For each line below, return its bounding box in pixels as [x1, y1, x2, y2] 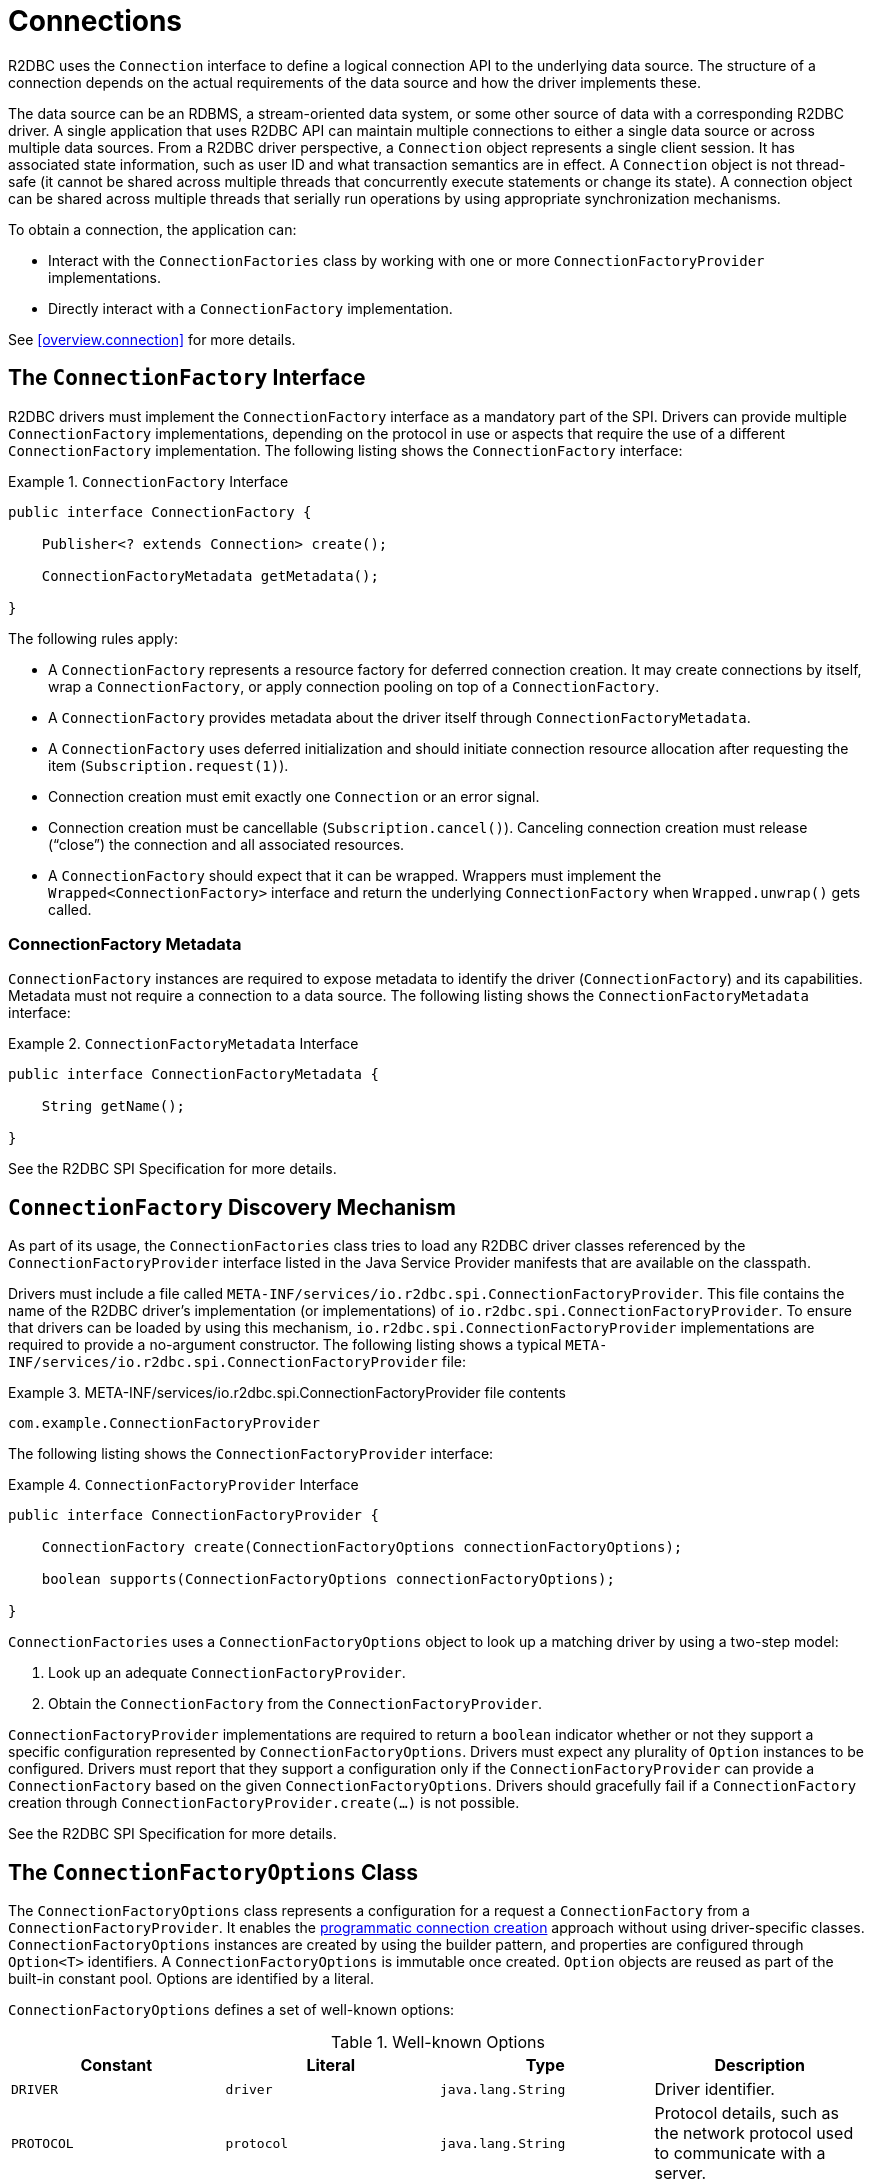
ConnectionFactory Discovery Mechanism [8, 1194, 456, 1220]
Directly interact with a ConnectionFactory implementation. [48, 299, 453, 317]
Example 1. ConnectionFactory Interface [8, 472, 289, 490]
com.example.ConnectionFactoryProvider [8, 1415, 320, 1432]
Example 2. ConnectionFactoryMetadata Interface [8, 1035, 359, 1053]
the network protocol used [654, 2123, 854, 2144]
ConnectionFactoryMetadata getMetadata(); [41, 567, 379, 584]
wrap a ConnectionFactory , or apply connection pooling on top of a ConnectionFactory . [48, 677, 660, 695]
